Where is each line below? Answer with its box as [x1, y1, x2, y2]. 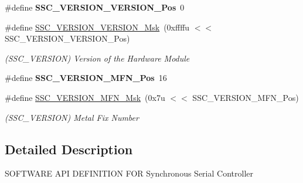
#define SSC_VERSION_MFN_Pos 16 [5, 72, 167, 84]
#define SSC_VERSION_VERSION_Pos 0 [5, 1, 185, 13]
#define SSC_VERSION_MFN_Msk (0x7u [5, 91, 165, 103]
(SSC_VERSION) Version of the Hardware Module [5, 52, 190, 64]
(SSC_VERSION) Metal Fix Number [5, 111, 139, 123]
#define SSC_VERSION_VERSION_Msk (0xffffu [5, 21, 190, 33]
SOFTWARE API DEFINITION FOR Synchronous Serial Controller [5, 167, 253, 179]
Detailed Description [5, 140, 133, 158]
